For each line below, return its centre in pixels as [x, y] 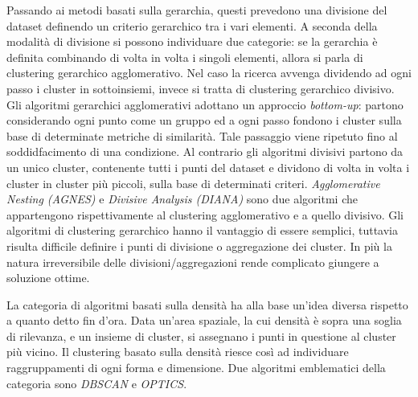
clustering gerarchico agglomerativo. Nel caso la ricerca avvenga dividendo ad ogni [209, 73]
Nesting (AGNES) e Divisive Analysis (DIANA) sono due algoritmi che [182, 199]
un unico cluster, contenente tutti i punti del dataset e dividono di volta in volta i [208, 167]
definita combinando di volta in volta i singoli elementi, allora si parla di [185, 57]
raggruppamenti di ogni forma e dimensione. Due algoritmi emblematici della [196, 368]
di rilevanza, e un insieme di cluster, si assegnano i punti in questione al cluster [201, 336]
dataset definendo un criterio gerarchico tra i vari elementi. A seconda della [192, 25]
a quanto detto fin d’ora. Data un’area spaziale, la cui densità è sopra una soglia [204, 320]
